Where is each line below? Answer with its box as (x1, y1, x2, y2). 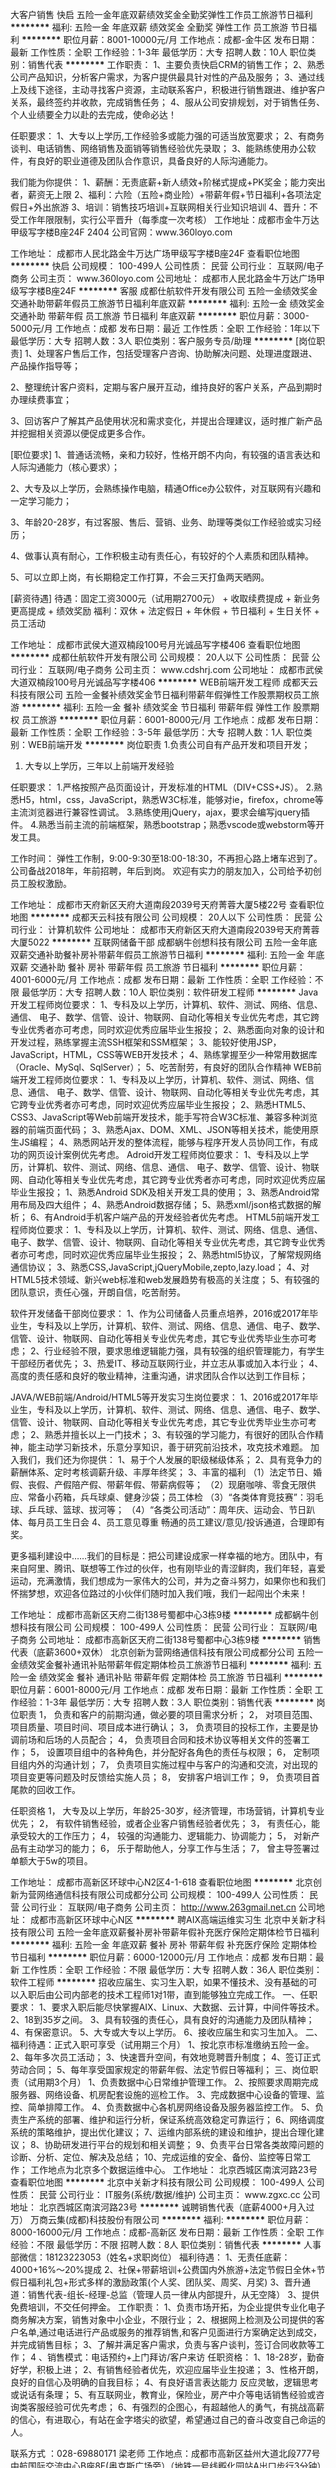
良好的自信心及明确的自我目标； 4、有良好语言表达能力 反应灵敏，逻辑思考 (10, 2376, 319, 2388)
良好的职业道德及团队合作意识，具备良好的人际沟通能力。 (36, 155, 273, 167)
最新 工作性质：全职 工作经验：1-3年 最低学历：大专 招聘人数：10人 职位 (10, 46, 308, 58)
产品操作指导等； (10, 360, 81, 372)
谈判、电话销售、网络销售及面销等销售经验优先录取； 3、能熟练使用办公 (10, 143, 308, 154)
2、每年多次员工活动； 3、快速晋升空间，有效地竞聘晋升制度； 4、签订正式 (10, 2051, 322, 2063)
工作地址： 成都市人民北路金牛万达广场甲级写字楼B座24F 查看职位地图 (10, 248, 300, 259)
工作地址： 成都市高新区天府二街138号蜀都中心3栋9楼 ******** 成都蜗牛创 (10, 1609, 319, 1620)
